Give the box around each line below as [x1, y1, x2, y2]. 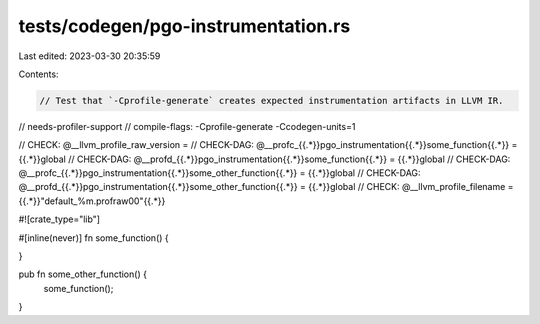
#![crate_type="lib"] [18, 213, 100, 225]
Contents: [18, 68, 59, 80]
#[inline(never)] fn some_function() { [18, 231, 169, 244]
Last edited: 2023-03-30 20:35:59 [18, 50, 161, 62]
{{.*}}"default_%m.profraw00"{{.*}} [18, 195, 166, 207]
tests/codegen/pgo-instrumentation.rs [18, 15, 351, 37]
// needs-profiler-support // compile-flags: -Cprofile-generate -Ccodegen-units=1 [18, 120, 356, 132]
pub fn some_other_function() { [18, 268, 147, 280]
